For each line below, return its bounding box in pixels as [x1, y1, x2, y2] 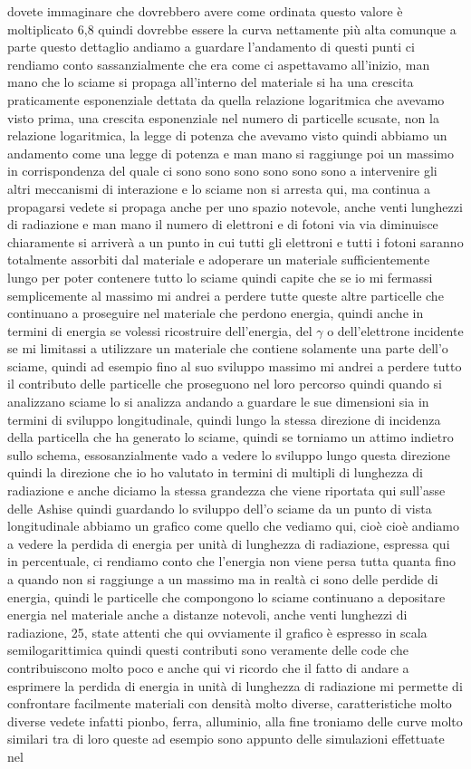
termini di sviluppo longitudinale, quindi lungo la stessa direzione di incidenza [7, 409, 441, 428]
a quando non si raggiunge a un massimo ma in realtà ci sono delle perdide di [7, 570, 438, 588]
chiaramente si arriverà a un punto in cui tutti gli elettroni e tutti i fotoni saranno [7, 232, 464, 251]
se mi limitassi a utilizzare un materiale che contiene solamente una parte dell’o [7, 339, 448, 358]
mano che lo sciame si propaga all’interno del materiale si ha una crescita [7, 72, 414, 91]
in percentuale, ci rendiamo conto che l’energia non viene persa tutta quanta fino [7, 552, 456, 571]
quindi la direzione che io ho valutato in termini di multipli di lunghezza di [7, 463, 424, 482]
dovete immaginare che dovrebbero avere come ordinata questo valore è [7, 2, 403, 20]
